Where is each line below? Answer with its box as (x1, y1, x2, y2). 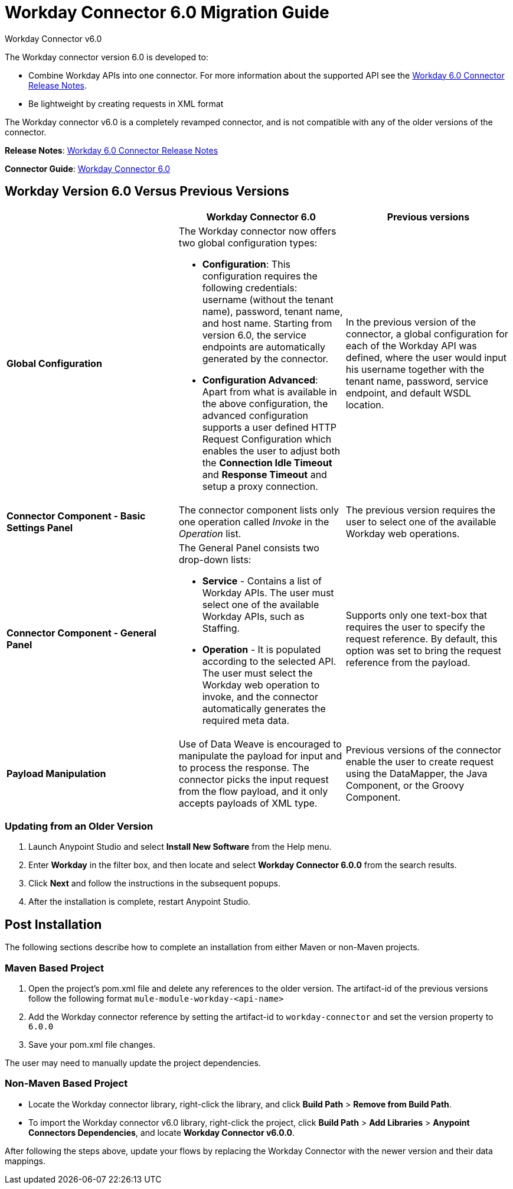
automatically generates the (202, 702, 326, 714)
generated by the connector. (202, 352, 329, 365)
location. (345, 398, 384, 411)
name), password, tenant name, (202, 305, 343, 317)
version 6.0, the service (202, 329, 306, 341)
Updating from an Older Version (5, 820, 153, 832)
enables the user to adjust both (202, 444, 341, 457)
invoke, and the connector (202, 690, 318, 703)
